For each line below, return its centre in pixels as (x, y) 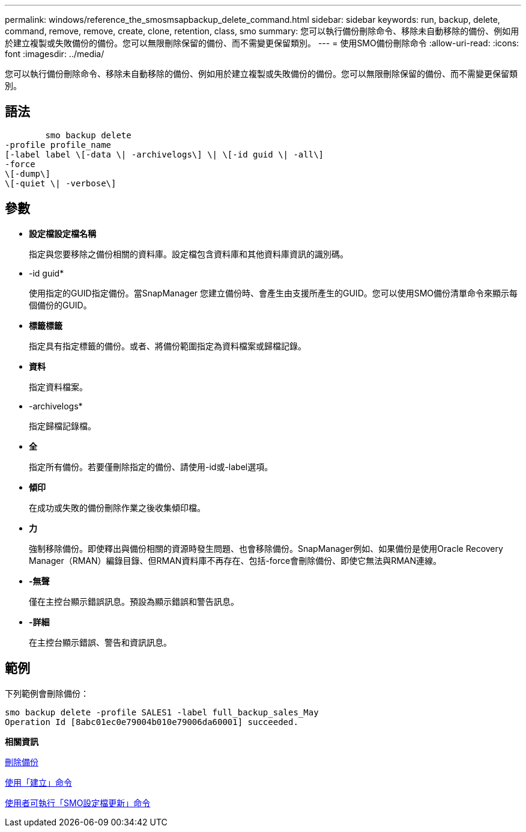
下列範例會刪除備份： (47, 693)
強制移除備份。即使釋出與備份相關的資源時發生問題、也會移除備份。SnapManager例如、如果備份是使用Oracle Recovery (266, 548)
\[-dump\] (28, 173)
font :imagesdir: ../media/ (55, 54)
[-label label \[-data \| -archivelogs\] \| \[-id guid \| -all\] (165, 154)
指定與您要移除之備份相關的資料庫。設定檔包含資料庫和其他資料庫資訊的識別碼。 (189, 254)
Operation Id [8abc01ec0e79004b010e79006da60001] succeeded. (152, 722)
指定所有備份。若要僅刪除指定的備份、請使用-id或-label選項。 (151, 466)
